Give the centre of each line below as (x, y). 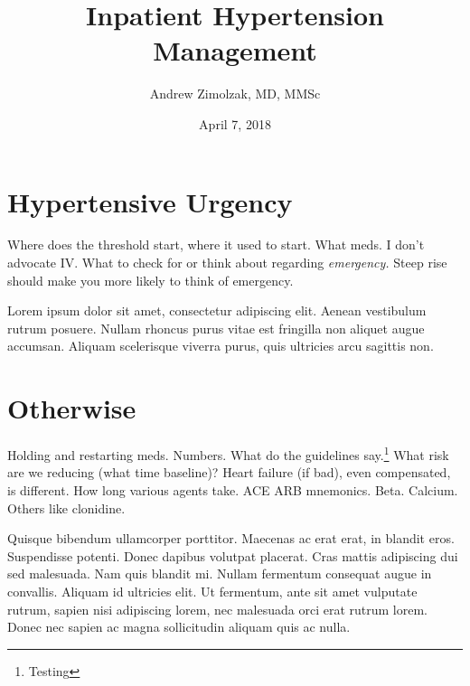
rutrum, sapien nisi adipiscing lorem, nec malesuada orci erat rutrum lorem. (217, 609)
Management (235, 50)
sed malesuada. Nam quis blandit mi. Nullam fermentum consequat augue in (220, 573)
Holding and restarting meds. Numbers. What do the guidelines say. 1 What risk (228, 453)
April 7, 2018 (235, 123)
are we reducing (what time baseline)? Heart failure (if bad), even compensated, (229, 472)
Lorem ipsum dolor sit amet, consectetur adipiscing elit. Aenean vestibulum (217, 310)
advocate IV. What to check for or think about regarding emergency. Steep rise (227, 263)
